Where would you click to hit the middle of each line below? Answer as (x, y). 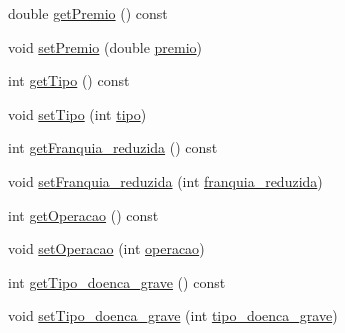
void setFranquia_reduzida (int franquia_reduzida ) (165, 180)
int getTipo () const (69, 80)
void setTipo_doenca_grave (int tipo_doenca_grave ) (173, 315)
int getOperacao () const (83, 214)
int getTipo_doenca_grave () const (117, 281)
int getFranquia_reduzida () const (113, 147)
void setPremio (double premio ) (105, 46)
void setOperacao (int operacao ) (106, 248)
